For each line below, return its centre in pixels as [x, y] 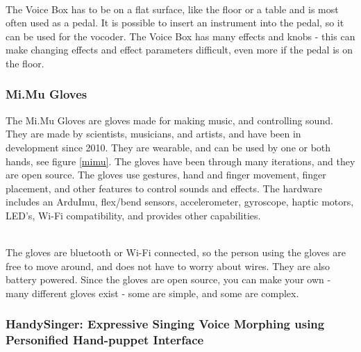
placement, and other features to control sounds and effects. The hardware [164, 188]
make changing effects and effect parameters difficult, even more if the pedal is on [179, 50]
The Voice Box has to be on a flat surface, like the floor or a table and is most [172, 9]
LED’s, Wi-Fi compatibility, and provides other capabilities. [133, 215]
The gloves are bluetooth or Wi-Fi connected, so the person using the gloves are [176, 252]
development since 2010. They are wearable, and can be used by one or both [168, 147]
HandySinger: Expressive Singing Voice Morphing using [165, 324]
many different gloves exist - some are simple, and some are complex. [152, 293]
